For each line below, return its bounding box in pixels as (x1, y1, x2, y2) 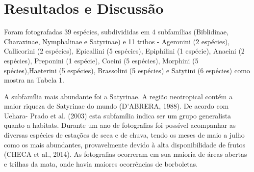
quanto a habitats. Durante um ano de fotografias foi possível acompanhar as (4, 120, 236, 130)
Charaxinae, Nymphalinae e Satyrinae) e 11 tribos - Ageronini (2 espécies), (4, 36, 230, 46)
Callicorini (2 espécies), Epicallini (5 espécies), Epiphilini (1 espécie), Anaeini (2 (4, 46, 245, 56)
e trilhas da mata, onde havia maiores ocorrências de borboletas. (4, 158, 198, 169)
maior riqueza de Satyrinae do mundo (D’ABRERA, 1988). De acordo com (4, 101, 229, 111)
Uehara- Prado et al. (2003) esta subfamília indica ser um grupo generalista (4, 110, 231, 120)
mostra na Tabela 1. (4, 75, 65, 85)
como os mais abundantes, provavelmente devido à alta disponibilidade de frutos (4, 139, 246, 149)
